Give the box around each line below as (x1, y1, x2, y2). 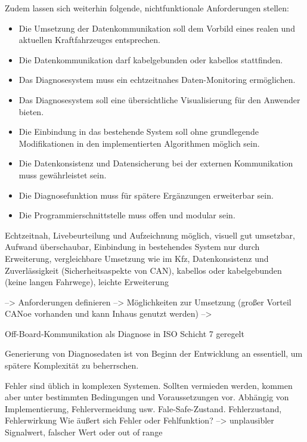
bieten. (18, 105, 44, 118)
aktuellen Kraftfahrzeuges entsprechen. (18, 33, 160, 46)
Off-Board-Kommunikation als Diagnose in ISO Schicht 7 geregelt (5, 327, 244, 339)
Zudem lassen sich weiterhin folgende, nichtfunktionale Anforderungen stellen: (5, 2, 289, 14)
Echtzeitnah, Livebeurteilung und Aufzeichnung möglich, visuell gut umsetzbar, (5, 228, 295, 241)
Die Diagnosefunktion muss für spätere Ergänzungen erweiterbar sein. (18, 188, 274, 201)
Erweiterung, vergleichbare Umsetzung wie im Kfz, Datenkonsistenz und (5, 252, 269, 264)
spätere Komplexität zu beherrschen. (5, 359, 139, 372)
